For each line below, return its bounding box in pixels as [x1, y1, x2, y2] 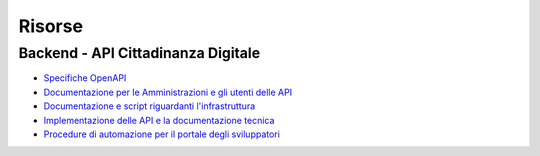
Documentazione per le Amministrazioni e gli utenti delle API [43, 86, 293, 98]
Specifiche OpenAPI [43, 72, 127, 84]
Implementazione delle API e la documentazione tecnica [43, 114, 275, 126]
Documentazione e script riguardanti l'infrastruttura [43, 100, 256, 112]
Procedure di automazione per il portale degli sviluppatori [43, 128, 280, 140]
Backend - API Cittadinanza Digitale [18, 44, 261, 62]
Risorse [18, 15, 84, 37]
